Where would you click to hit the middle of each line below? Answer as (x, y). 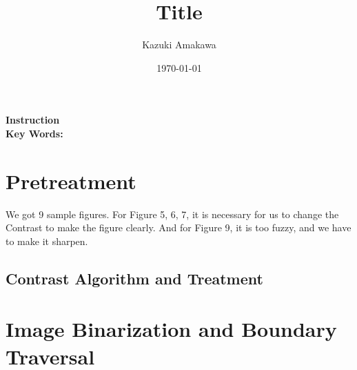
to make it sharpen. (47, 241)
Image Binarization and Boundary (171, 329)
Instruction (33, 120)
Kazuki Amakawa (179, 45)
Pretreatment (71, 181)
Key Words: (34, 133)
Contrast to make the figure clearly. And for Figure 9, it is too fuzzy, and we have (178, 227)
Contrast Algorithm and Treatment (134, 278)
